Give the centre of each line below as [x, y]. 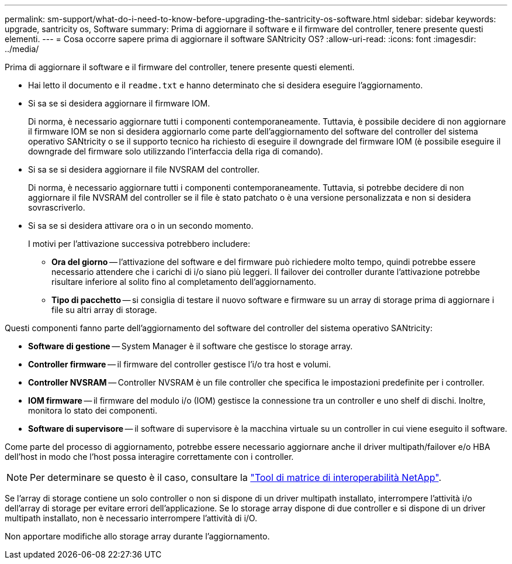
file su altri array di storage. [104, 310]
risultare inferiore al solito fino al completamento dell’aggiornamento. [184, 282]
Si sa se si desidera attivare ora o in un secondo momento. [141, 226]
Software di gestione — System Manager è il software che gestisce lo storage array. [191, 346]
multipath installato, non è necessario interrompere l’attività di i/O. [131, 518]
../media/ [22, 49]
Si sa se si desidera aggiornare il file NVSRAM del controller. [144, 169]
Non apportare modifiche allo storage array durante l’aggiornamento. [137, 536]
